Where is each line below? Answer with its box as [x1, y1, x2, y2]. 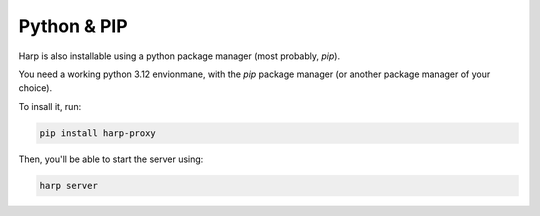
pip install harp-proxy [39, 127, 157, 139]
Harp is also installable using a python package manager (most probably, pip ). [18, 50, 340, 62]
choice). [18, 82, 53, 94]
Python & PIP [18, 15, 129, 37]
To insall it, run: [18, 100, 82, 112]
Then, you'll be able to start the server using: [18, 153, 204, 165]
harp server [39, 180, 99, 191]
